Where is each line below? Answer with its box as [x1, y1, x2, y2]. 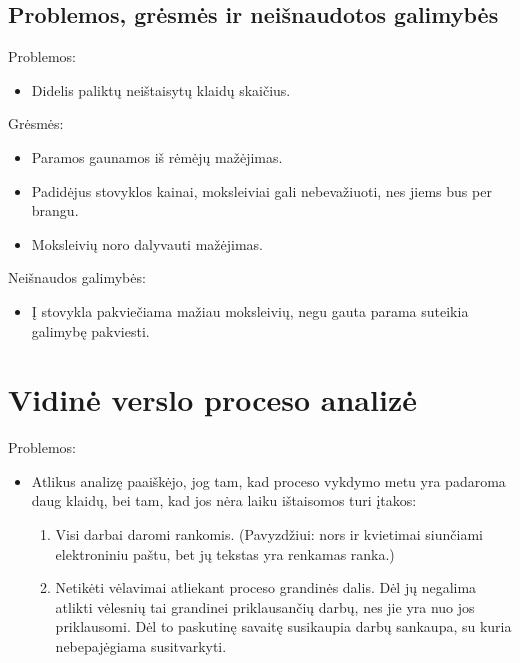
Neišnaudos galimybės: [8, 267, 146, 288]
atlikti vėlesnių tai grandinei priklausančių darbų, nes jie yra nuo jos [55, 596, 475, 617]
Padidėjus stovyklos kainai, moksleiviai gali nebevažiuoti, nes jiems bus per [31, 180, 492, 201]
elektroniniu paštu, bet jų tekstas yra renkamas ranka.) [55, 543, 395, 564]
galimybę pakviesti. [31, 320, 150, 341]
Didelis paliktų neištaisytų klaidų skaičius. [31, 79, 291, 100]
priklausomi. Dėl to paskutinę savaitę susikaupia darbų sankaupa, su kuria [55, 616, 512, 637]
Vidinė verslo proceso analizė [8, 379, 417, 420]
